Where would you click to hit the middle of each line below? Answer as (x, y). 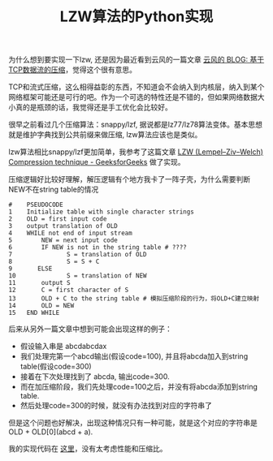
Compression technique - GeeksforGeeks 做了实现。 (97, 162)
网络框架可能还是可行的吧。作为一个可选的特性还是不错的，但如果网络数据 (133, 97)
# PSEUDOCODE (36, 205)
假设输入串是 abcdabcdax (63, 347)
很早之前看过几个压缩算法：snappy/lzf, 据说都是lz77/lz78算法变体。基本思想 (135, 125)
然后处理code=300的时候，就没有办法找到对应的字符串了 (116, 406)
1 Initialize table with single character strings (102, 212)
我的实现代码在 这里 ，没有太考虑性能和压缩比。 (88, 449)
